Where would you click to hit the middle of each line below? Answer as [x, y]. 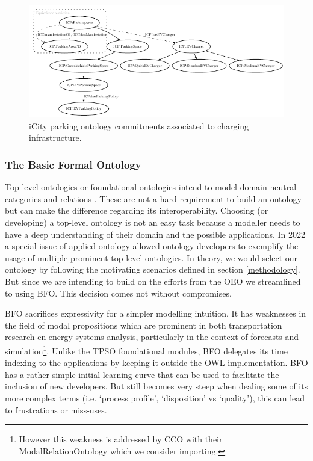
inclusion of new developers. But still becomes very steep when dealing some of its [156, 386]
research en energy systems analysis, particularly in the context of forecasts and [152, 337]
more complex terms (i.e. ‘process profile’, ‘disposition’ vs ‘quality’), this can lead [155, 398]
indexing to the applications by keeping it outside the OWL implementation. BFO [156, 363]
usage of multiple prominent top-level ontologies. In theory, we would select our [151, 257]
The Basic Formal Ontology [73, 164]
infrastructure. [55, 138]
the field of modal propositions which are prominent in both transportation [144, 325]
